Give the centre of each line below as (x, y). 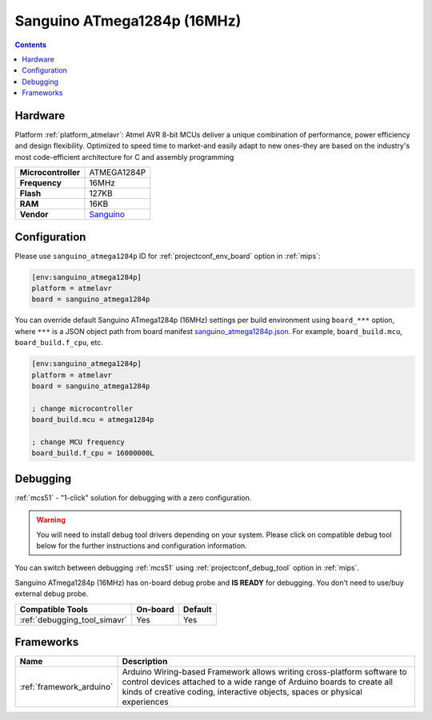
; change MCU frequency (78, 442)
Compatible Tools (54, 609)
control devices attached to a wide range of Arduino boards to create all (258, 682)
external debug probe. (52, 594)
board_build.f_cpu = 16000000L (93, 453)
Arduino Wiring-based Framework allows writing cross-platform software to (264, 672)
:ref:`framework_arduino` (66, 687)
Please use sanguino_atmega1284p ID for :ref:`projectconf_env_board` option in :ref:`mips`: (168, 256)
